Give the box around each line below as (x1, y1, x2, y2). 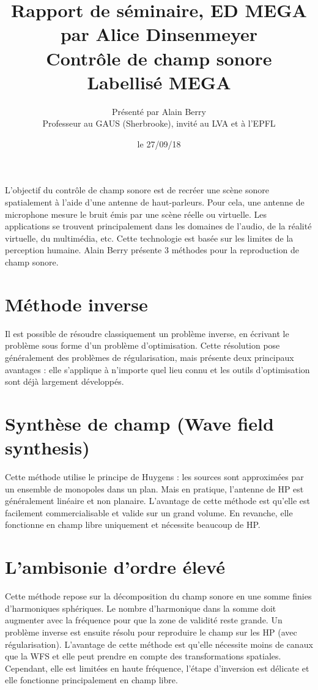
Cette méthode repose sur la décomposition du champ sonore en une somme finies (5, 590, 312, 603)
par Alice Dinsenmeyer (60, 21, 258, 46)
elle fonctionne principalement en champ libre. (5, 673, 178, 686)
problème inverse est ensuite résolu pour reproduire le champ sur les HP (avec (5, 625, 297, 638)
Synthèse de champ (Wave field (5, 410, 274, 436)
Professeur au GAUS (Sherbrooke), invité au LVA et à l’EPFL (42, 117, 276, 130)
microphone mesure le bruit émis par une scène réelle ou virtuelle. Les (5, 207, 267, 220)
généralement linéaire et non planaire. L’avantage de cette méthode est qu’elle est (5, 494, 310, 507)
